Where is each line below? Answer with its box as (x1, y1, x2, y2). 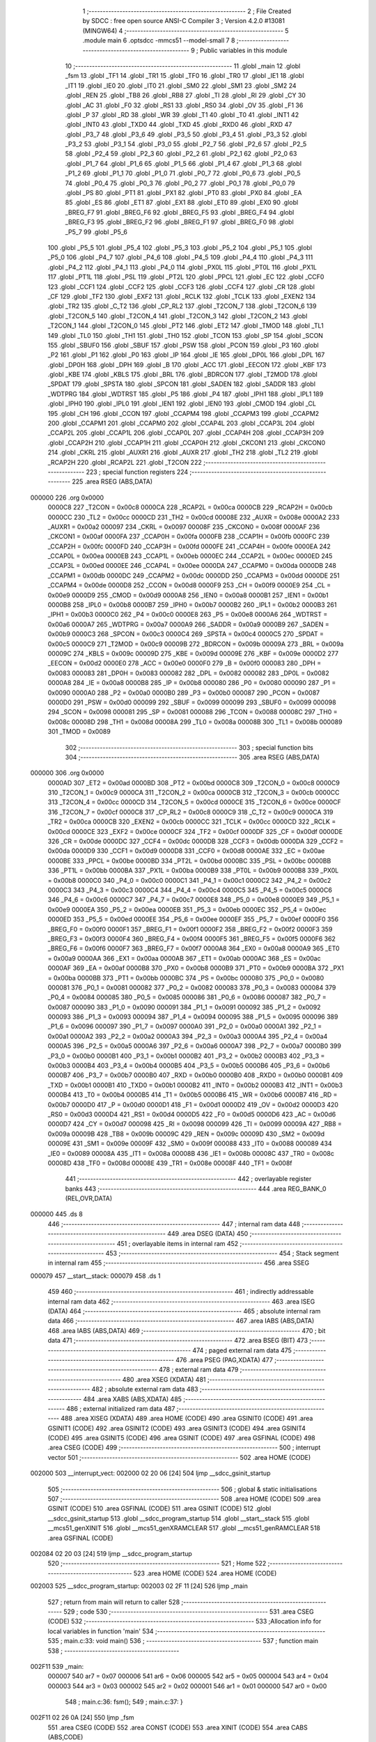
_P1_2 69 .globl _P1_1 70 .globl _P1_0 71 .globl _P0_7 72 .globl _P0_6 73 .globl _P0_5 (65, 169, 301, 178)
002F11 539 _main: (30, 1662, 84, 1670)
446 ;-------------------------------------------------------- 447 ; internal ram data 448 (47, 1219, 301, 1228)
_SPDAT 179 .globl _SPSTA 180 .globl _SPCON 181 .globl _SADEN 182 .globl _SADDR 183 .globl (47, 380, 316, 388)
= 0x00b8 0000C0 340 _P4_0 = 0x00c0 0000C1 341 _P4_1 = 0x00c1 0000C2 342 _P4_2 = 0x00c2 (47, 876, 331, 884)
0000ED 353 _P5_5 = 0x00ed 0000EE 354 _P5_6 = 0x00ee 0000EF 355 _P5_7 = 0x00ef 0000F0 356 (47, 915, 339, 923)
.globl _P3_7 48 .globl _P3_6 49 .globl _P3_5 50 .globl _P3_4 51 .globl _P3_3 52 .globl (65, 130, 307, 139)
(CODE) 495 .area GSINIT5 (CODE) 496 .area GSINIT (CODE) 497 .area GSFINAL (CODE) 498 (47, 1434, 316, 1442)
